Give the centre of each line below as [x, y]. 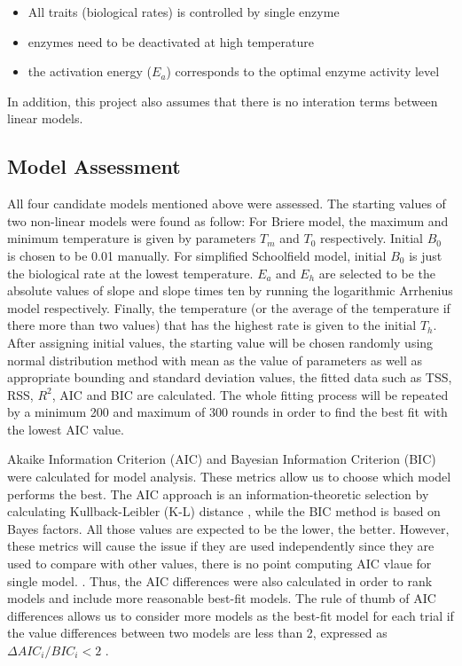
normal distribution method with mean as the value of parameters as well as [215, 360]
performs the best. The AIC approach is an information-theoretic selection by [218, 494]
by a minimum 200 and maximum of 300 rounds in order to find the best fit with [227, 412]
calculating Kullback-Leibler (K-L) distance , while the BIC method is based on [224, 511]
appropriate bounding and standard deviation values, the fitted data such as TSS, [230, 377]
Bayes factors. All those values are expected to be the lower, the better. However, [228, 528]
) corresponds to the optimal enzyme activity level [303, 71]
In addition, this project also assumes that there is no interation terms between [223, 101]
